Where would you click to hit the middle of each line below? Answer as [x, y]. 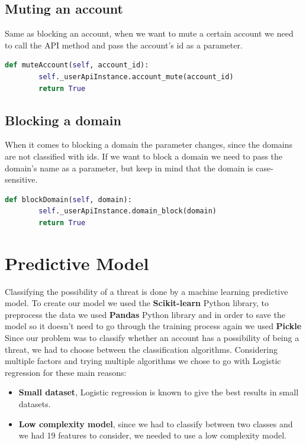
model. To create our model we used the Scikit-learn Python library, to [137, 303]
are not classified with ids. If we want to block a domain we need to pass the [144, 156]
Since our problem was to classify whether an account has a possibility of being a [152, 338]
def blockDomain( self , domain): [68, 199]
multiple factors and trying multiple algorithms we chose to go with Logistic [143, 361]
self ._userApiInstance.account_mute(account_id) [136, 77]
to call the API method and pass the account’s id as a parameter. [124, 45]
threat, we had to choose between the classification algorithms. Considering [141, 349]
